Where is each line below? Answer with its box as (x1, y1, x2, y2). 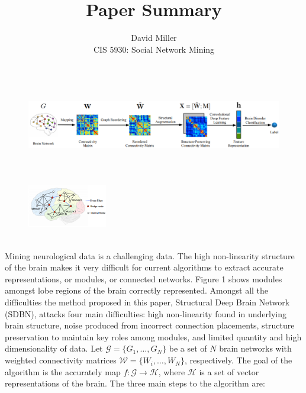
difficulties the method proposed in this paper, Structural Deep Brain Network (5, 296, 290, 308)
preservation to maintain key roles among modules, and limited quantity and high (5, 330, 302, 343)
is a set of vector (199, 365, 259, 378)
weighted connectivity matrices (5, 354, 117, 366)
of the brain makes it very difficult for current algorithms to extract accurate (5, 261, 284, 273)
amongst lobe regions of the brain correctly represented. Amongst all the (5, 284, 269, 297)
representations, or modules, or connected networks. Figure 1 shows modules (5, 272, 282, 285)
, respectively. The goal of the (184, 354, 292, 366)
